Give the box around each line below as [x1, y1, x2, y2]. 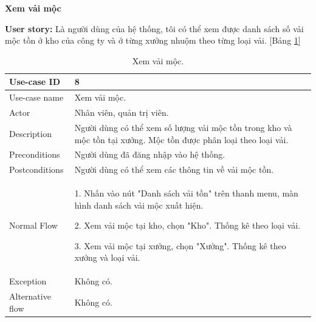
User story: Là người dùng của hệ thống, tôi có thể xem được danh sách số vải [5, 22, 304, 35]
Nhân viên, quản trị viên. [74, 106, 169, 119]
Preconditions [9, 148, 60, 161]
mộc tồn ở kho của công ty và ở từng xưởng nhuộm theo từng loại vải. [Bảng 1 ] [5, 34, 301, 47]
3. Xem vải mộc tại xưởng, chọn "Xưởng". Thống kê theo [74, 239, 286, 252]
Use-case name [9, 91, 64, 104]
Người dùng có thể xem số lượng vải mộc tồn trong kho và [74, 121, 292, 133]
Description [9, 127, 52, 139]
